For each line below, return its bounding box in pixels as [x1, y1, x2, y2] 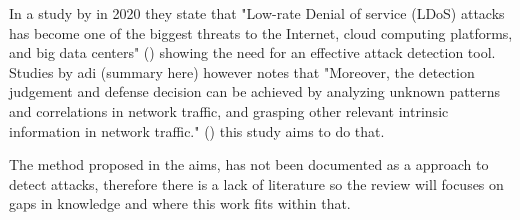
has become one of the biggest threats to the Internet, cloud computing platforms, [9, 22, 513, 43]
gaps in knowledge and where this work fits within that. [9, 193, 351, 214]
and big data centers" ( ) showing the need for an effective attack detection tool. [9, 42, 496, 63]
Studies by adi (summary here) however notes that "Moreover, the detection [9, 61, 475, 82]
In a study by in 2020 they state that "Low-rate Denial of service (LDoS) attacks [9, 3, 505, 23]
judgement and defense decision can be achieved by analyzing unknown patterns [9, 81, 501, 102]
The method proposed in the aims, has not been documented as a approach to [9, 154, 489, 175]
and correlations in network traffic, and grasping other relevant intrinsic [9, 100, 449, 121]
